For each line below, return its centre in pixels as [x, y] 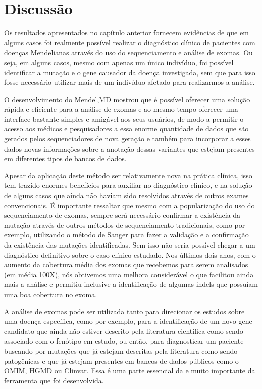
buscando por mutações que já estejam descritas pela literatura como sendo [121, 350]
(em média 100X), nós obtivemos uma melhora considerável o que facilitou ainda [129, 274]
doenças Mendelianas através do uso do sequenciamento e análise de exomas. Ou [128, 52]
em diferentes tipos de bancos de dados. [65, 158]
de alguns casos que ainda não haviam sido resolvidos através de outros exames [126, 195]
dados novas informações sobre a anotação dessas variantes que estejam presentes [129, 148]
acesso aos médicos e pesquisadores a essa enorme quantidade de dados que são [126, 129]
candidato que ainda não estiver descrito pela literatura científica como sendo [124, 331]
